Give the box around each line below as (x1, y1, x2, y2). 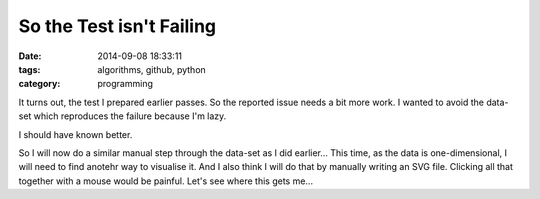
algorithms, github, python (97, 63, 207, 75)
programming (97, 78, 154, 90)
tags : (18, 63, 41, 75)
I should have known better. (18, 128, 133, 140)
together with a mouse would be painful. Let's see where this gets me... (18, 175, 314, 187)
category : (18, 78, 61, 90)
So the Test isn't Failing (18, 15, 217, 37)
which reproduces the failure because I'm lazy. (33, 110, 227, 122)
